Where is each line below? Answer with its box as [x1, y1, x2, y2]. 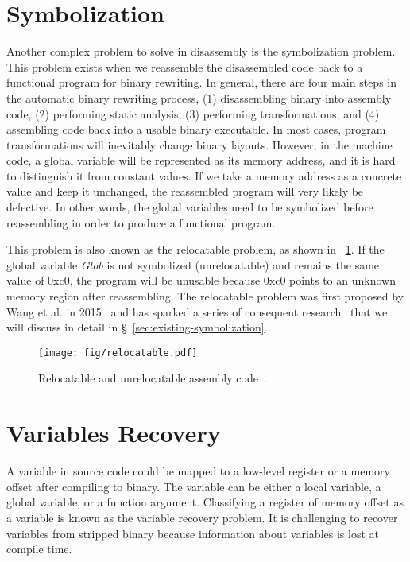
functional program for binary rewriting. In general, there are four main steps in [6, 74, 396, 91]
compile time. [6, 541, 72, 557]
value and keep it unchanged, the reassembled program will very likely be [6, 183, 364, 200]
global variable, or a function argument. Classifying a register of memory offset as [6, 494, 404, 510]
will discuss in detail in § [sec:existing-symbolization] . [6, 319, 268, 335]
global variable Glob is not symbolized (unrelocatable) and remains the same [6, 256, 380, 273]
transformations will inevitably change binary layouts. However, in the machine [6, 136, 393, 153]
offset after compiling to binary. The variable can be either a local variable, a [6, 478, 381, 494]
